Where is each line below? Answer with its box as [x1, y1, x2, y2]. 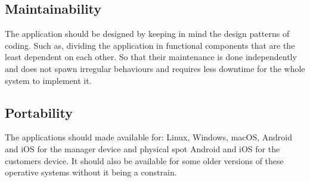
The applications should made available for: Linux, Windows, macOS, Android [5, 131, 293, 143]
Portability [5, 103, 73, 121]
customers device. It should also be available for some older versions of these [5, 154, 284, 167]
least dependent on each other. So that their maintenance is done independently [5, 51, 297, 63]
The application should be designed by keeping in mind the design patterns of [5, 27, 290, 40]
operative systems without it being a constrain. [5, 166, 177, 178]
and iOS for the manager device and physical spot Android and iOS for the [5, 142, 280, 155]
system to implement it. [5, 74, 92, 86]
